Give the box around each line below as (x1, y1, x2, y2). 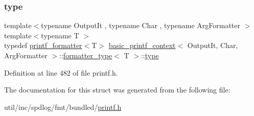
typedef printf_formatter (4, 40, 82, 51)
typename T (41, 30, 79, 40)
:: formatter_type (59, 50, 112, 60)
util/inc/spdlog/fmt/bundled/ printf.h (4, 101, 122, 112)
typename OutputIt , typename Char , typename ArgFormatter (41, 20, 240, 31)
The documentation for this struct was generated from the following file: (4, 84, 230, 95)
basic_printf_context (108, 40, 176, 51)
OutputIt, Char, (187, 40, 238, 51)
